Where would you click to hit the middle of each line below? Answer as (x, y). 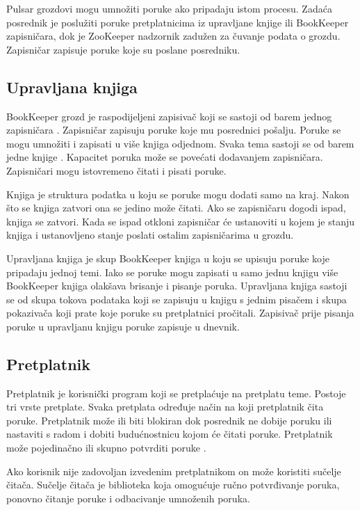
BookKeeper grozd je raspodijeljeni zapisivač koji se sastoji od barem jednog (169, 116)
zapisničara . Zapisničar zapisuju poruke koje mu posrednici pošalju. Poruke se (174, 130)
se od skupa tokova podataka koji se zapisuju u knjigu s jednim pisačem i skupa (177, 299)
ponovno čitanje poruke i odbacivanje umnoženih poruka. (128, 498)
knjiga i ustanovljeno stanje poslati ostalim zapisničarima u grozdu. (150, 235)
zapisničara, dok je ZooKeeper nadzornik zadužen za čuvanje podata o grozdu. (173, 36)
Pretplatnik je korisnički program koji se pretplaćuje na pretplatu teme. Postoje (176, 393)
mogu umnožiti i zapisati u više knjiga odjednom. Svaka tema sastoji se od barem (180, 143)
